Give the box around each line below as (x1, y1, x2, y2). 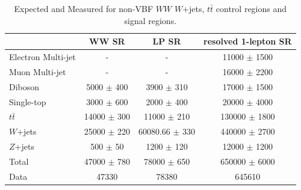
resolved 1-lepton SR (203, 35, 292, 47)
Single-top (9, 95, 46, 108)
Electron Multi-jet (9, 51, 76, 63)
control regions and (216, 2, 287, 14)
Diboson (9, 80, 40, 93)
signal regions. (124, 14, 177, 26)
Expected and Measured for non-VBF (14, 2, 154, 14)
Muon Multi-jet (9, 65, 66, 78)
